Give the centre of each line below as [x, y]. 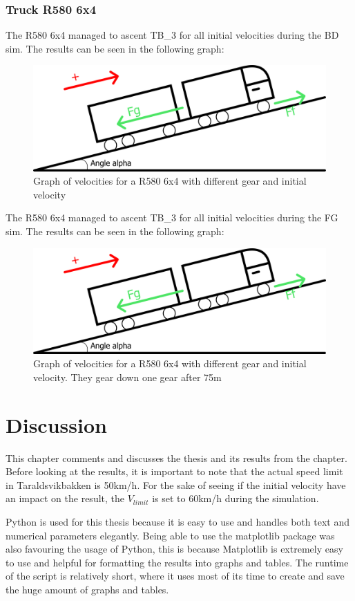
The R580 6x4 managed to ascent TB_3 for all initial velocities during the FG [172, 218]
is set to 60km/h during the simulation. [236, 498]
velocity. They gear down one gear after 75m [127, 377]
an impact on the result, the [65, 498]
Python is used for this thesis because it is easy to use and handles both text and [177, 522]
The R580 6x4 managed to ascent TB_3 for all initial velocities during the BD [172, 35]
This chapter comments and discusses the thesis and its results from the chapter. [176, 457]
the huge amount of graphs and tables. [87, 590]
